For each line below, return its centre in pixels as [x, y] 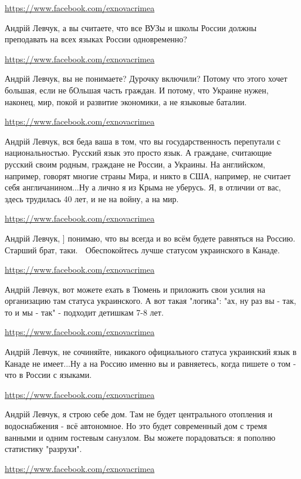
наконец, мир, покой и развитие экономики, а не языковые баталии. [126, 101]
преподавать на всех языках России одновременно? [96, 39]
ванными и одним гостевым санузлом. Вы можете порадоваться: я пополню [140, 437]
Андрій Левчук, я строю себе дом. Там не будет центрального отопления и [139, 414]
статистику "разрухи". [43, 449]
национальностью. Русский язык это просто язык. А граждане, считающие [138, 153]
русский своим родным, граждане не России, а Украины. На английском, [135, 164]
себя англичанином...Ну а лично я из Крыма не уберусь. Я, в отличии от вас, [143, 187]
